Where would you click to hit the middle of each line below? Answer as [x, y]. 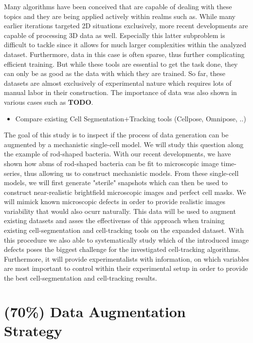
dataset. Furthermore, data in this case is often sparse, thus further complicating [124, 54]
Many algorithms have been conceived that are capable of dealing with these [118, 6]
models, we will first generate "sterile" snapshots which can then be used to [116, 182]
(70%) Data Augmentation [95, 311]
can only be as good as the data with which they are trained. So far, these [115, 73]
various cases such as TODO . [49, 102]
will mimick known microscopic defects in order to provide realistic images [115, 201]
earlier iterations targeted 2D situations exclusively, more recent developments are [126, 26]
